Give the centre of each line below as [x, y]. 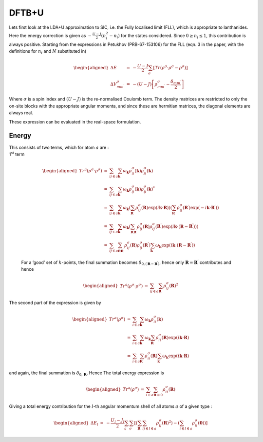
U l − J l [117, 421]
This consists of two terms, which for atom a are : [59, 147]
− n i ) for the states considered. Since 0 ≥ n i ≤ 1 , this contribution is [178, 36]
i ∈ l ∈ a [186, 428]
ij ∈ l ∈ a [150, 428]
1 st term [17, 154]
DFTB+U [26, 13]
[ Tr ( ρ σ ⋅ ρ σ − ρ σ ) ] [170, 67]
